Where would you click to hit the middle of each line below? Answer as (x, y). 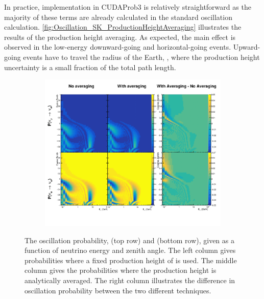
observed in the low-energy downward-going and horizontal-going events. (118, 47)
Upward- (247, 47)
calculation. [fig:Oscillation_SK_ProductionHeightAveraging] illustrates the (123, 27)
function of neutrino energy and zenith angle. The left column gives (130, 250)
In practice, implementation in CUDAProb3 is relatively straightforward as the (128, 7)
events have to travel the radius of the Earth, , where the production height (141, 57)
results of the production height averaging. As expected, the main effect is (120, 37)
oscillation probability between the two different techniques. (118, 290)
